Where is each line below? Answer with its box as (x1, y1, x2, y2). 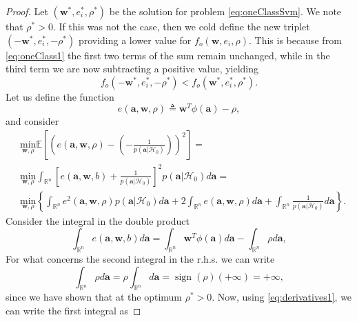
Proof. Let (6, 4, 48, 18)
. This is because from (248, 32, 342, 47)
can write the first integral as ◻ (6, 303, 141, 318)
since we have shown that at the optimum (6, 290, 183, 304)
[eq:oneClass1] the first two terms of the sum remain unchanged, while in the (6, 48, 330, 62)
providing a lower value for (78, 32, 192, 47)
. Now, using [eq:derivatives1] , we (212, 290, 352, 304)
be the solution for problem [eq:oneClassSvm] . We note (109, 4, 342, 18)
